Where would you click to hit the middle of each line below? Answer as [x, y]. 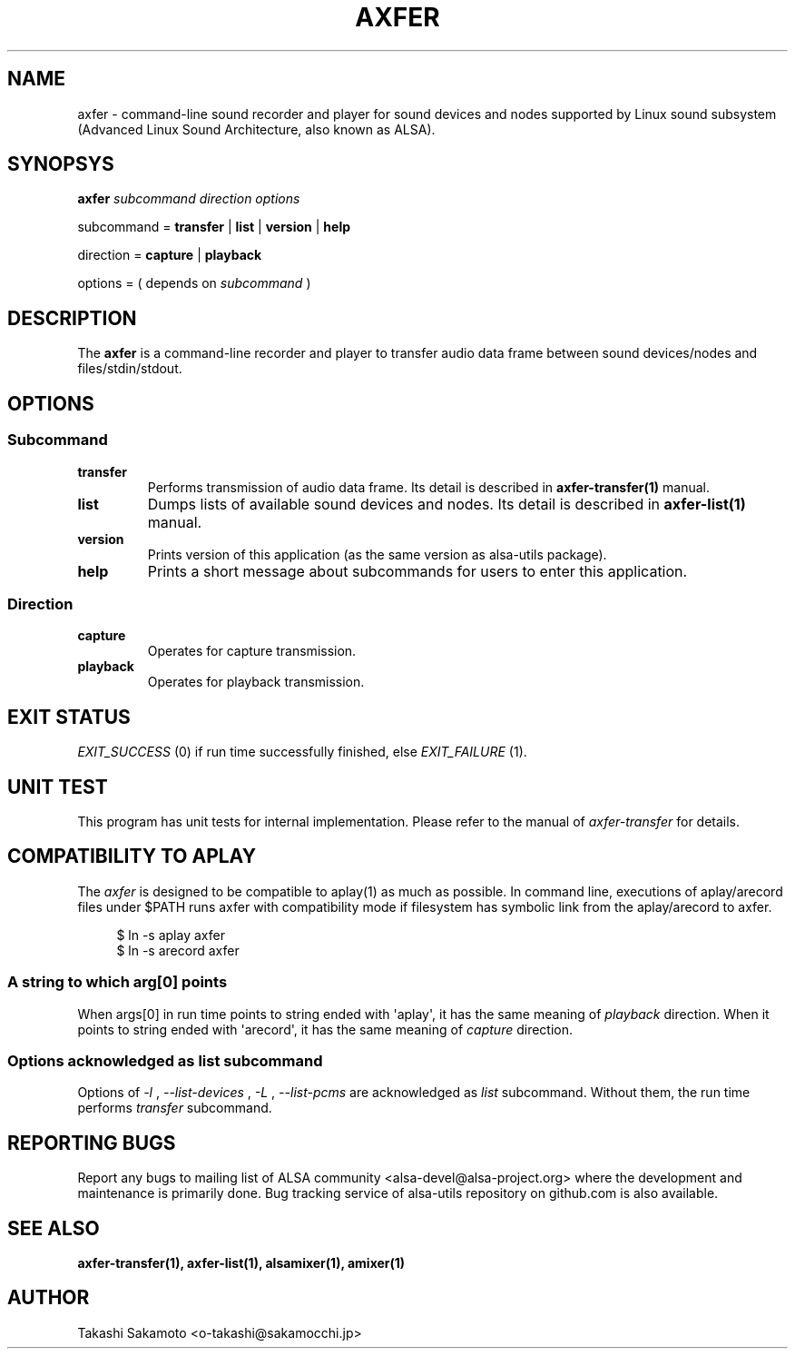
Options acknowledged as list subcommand [165, 1060]
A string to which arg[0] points [118, 982]
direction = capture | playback [170, 255]
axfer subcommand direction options [189, 199]
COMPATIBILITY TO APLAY [132, 856]
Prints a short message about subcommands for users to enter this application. [417, 571]
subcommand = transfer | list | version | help [214, 227]
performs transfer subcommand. [175, 1108]
